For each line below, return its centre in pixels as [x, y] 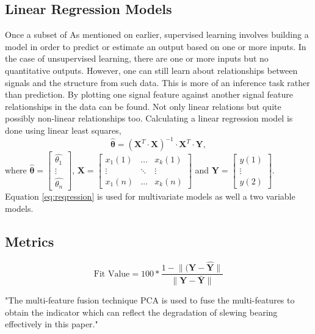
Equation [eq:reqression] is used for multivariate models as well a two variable [150, 196]
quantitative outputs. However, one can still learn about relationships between [151, 70]
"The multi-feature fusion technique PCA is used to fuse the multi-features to [150, 300]
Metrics [30, 241]
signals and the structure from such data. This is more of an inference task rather [157, 82]
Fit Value [112, 274]
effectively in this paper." [52, 324]
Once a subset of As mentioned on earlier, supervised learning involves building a [157, 34]
